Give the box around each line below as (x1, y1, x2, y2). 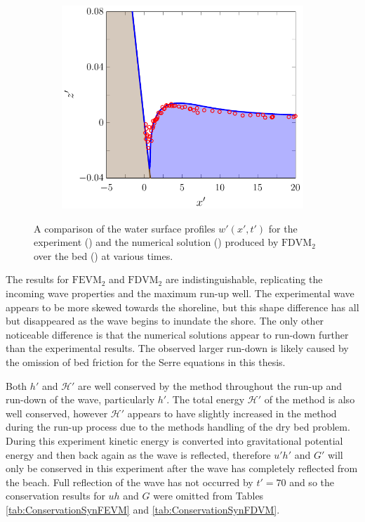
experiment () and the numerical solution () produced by (34, 235, 279, 249)
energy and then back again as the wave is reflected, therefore (6, 447, 271, 462)
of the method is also (264, 392, 355, 407)
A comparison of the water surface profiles (34, 221, 215, 235)
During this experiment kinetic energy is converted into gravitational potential (6, 433, 343, 448)
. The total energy (166, 392, 245, 407)
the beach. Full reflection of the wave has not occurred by (6, 474, 253, 489)
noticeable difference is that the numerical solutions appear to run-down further (6, 327, 349, 341)
